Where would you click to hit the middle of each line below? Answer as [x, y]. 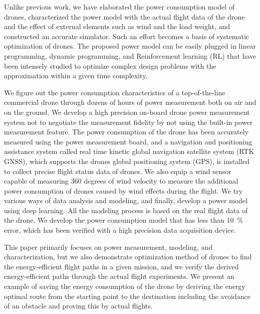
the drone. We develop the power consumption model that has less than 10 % [124, 220]
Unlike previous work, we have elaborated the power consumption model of [119, 7]
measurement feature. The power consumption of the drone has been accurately [126, 132]
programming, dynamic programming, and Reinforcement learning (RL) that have [130, 55]
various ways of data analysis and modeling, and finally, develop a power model [126, 200]
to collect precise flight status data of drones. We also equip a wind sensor [118, 171]
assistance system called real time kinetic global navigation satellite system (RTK [129, 151]
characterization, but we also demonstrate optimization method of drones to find [128, 257]
